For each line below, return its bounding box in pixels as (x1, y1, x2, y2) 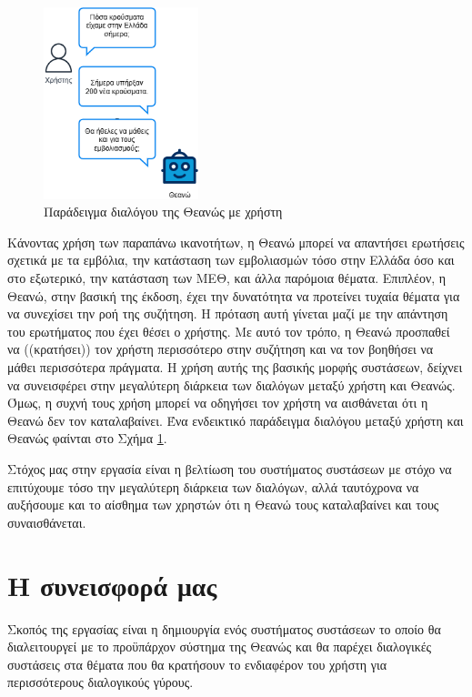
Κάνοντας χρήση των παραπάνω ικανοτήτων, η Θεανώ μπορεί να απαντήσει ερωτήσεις (7, 232, 465, 251)
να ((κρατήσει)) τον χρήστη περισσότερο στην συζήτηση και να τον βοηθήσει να (7, 339, 434, 359)
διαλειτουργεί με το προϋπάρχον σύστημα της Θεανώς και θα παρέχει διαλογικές (7, 637, 432, 656)
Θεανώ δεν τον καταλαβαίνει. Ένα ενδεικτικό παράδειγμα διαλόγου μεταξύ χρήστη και (7, 410, 464, 429)
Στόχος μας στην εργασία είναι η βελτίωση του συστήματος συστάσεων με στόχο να (7, 460, 452, 479)
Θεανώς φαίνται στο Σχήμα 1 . (7, 429, 167, 448)
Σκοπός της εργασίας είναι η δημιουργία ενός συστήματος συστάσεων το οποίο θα (7, 619, 441, 638)
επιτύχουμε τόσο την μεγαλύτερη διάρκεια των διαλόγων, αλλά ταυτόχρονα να (7, 477, 419, 496)
